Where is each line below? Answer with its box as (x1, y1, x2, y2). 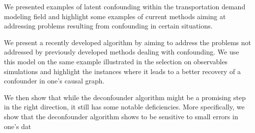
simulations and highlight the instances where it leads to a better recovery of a (4, 66, 241, 76)
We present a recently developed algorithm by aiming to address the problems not (4, 37, 251, 47)
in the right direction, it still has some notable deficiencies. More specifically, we (4, 102, 245, 112)
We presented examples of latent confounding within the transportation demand (4, 1, 246, 11)
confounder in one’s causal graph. (4, 76, 105, 86)
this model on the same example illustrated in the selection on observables (4, 56, 228, 66)
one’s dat (4, 121, 31, 131)
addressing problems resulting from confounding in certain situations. (4, 21, 213, 31)
